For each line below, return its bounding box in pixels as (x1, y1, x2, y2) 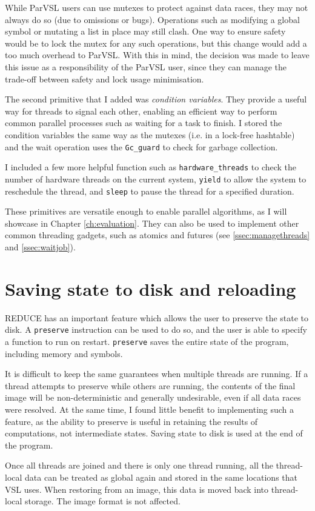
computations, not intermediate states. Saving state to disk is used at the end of (5, 427, 303, 439)
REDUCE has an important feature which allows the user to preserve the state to (5, 311, 309, 324)
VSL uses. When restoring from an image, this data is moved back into (5, 483, 269, 495)
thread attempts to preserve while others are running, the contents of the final (5, 379, 296, 392)
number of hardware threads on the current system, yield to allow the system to (5, 172, 307, 185)
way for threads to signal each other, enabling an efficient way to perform (5, 104, 277, 117)
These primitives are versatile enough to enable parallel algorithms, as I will (5, 205, 287, 218)
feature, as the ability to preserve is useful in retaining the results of (5, 415, 258, 427)
